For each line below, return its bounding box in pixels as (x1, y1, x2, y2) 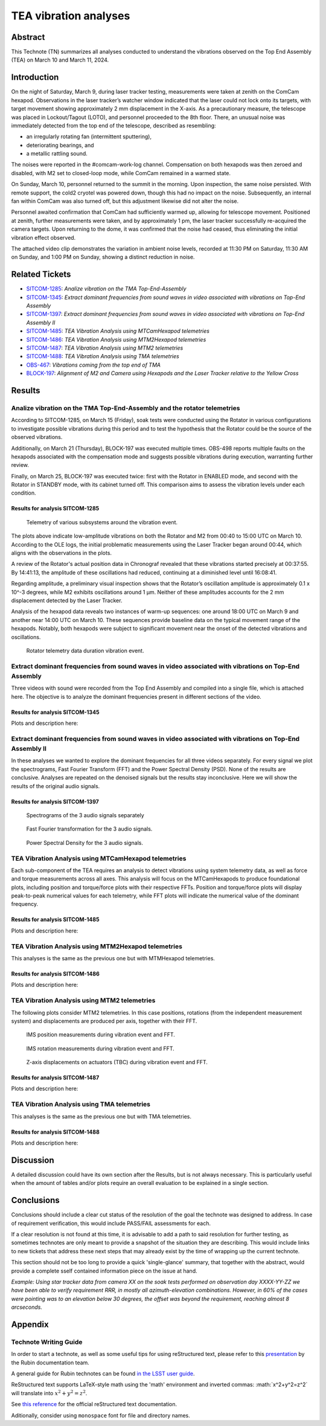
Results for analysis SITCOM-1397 (11, 798, 99, 805)
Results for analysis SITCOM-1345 (11, 708, 100, 716)
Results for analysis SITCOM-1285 (11, 505, 100, 512)
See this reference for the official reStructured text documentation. (11, 1401, 177, 1408)
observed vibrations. (11, 434, 63, 441)
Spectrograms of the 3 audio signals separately (26, 811, 144, 818)
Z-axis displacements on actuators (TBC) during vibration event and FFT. (26, 1059, 208, 1066)
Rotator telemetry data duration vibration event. (26, 647, 144, 654)
